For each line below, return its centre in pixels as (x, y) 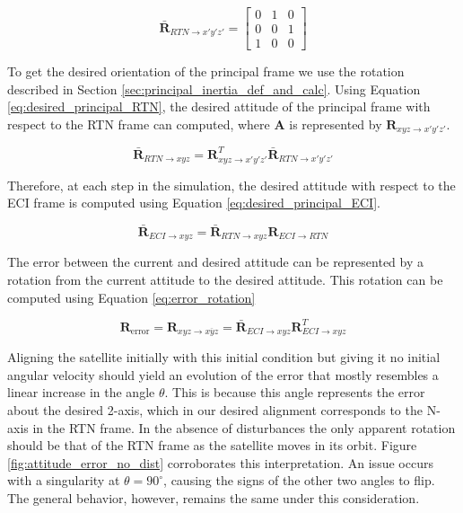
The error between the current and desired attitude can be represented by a (216, 262)
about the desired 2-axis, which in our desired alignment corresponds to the (215, 409)
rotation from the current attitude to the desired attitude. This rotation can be (225, 280)
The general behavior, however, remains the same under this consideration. (214, 497)
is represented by (336, 124)
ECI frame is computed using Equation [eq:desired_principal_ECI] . (194, 203)
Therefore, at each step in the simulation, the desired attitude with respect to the (231, 185)
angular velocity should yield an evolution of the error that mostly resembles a (223, 374)
